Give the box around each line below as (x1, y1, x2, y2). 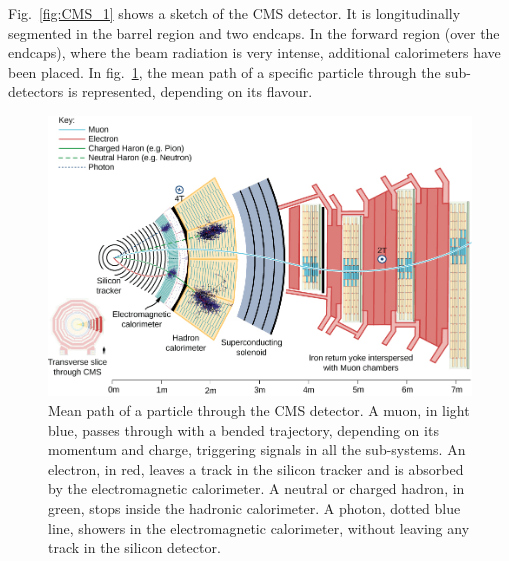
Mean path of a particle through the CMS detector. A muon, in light (48, 400, 470, 421)
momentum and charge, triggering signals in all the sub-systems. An (48, 439, 466, 460)
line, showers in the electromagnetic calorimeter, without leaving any (48, 517, 470, 538)
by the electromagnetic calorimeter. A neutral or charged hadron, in (48, 478, 465, 499)
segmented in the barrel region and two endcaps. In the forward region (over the (8, 22, 500, 43)
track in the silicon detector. (48, 537, 221, 558)
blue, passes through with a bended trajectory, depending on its (48, 419, 439, 440)
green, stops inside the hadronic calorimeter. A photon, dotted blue (48, 498, 461, 519)
